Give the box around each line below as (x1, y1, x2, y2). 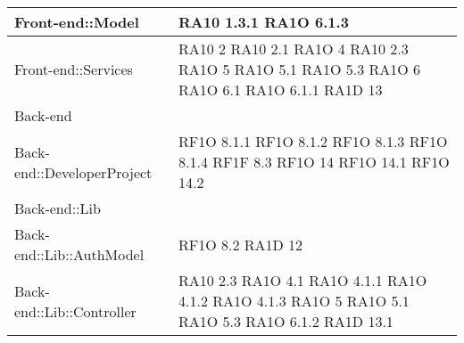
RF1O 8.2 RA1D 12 (178, 233, 303, 255)
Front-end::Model (14, 12, 139, 32)
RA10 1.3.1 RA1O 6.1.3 (178, 12, 349, 32)
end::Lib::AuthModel (14, 244, 145, 265)
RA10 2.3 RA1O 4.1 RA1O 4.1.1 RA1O (178, 270, 427, 290)
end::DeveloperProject (14, 161, 153, 183)
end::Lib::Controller (14, 300, 137, 322)
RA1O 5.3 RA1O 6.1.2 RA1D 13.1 (178, 311, 394, 331)
